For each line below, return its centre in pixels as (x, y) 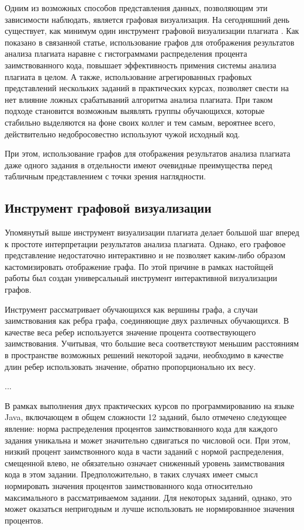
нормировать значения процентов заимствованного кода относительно (129, 485)
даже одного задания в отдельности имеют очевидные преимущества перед (139, 164)
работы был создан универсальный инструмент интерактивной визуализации (141, 278)
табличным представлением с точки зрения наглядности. (106, 176)
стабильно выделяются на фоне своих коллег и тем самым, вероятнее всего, (140, 122)
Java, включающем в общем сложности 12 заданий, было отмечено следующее (146, 417)
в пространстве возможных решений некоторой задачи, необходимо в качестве (144, 355)
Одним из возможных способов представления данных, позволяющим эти (136, 8)
